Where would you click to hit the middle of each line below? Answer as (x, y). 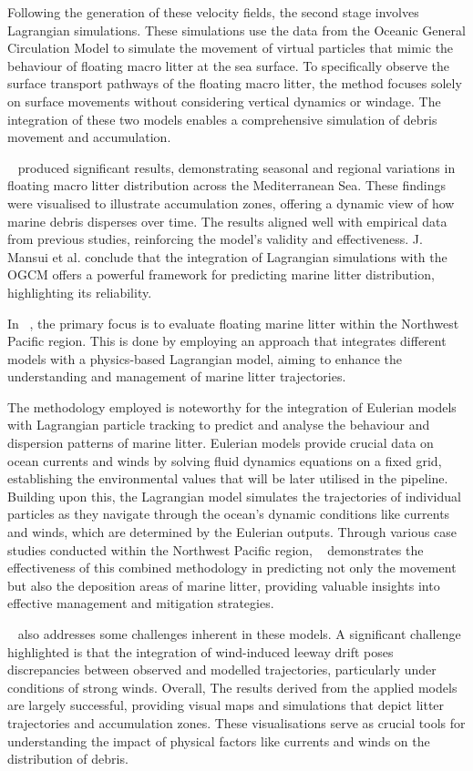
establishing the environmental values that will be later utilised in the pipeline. (228, 478)
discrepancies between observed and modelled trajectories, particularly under (222, 670)
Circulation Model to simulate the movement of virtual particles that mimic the (231, 48)
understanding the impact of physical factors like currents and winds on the (219, 741)
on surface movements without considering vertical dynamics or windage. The (224, 101)
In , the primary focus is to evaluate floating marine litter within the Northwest (233, 323)
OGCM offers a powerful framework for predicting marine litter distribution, (221, 274)
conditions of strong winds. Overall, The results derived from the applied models (232, 687)
